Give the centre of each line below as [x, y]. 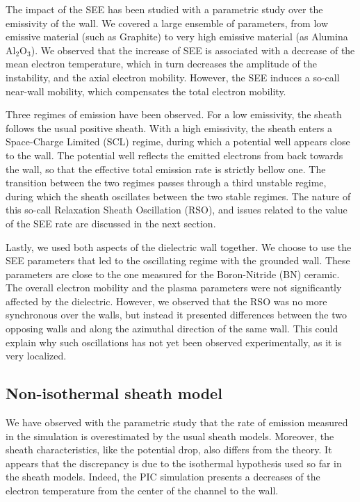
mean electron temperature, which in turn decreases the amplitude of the [161, 64]
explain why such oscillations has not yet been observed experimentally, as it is [174, 342]
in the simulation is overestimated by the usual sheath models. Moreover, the [170, 436]
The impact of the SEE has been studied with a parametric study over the [164, 9]
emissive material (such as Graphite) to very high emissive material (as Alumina [177, 37]
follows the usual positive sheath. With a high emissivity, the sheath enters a [169, 128]
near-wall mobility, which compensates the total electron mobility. [146, 91]
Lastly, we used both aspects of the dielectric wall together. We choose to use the [179, 246]
